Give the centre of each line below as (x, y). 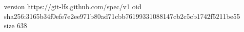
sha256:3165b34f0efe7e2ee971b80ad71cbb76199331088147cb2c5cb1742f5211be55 (122, 16)
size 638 (16, 25)
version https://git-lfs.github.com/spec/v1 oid (73, 6)
